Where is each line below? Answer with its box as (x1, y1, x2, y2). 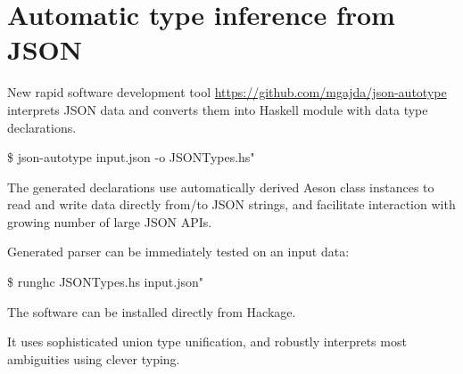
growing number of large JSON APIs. (7, 212, 212, 231)
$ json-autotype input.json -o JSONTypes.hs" (7, 148, 255, 167)
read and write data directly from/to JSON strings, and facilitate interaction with (7, 195, 456, 214)
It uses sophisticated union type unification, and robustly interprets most (7, 332, 407, 351)
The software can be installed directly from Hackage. (7, 302, 296, 321)
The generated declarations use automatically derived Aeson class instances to (7, 177, 434, 196)
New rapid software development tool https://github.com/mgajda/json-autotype (7, 83, 447, 102)
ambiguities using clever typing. (7, 349, 180, 368)
